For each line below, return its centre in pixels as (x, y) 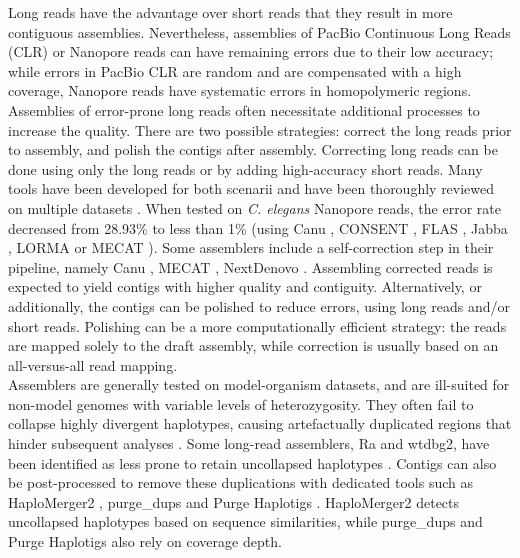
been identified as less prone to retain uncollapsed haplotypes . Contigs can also (252, 462)
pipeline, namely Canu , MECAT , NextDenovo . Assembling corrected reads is (250, 266)
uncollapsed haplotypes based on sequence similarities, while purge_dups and (245, 521)
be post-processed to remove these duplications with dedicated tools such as (240, 482)
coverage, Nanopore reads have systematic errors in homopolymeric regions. (240, 90)
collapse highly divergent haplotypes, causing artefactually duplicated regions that (260, 423)
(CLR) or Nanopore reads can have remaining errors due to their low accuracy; (251, 51)
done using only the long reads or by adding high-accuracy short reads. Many (245, 168)
